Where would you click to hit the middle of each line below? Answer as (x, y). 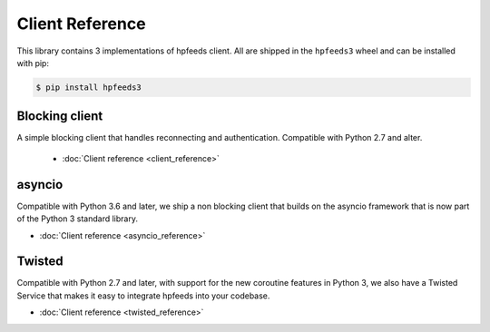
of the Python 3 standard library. (77, 219)
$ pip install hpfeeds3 (89, 87)
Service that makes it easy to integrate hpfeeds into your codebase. (143, 296)
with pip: (33, 63)
